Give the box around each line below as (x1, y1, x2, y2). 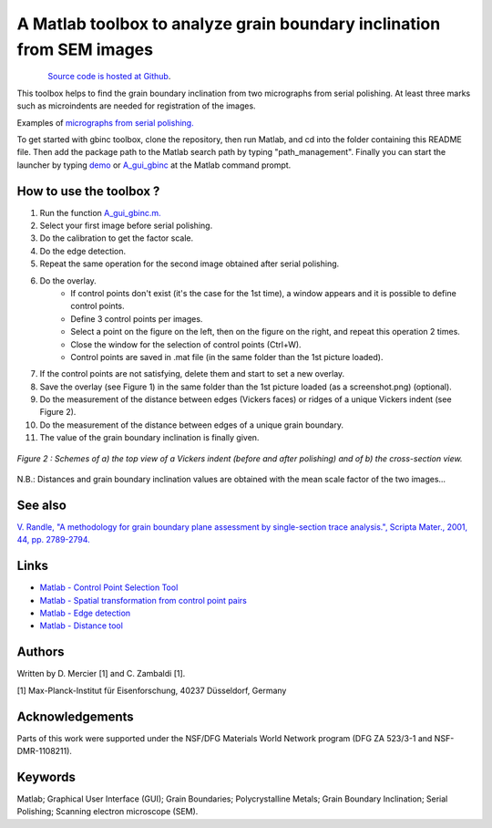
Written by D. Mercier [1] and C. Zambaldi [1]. (16, 668, 186, 679)
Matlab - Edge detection (39, 607, 131, 618)
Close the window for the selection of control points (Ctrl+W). (70, 338, 302, 350)
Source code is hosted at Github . (47, 71, 171, 82)
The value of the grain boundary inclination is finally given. (39, 432, 260, 443)
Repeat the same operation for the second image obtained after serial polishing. (39, 258, 340, 269)
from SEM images (16, 39, 154, 59)
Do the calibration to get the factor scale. (39, 233, 194, 243)
